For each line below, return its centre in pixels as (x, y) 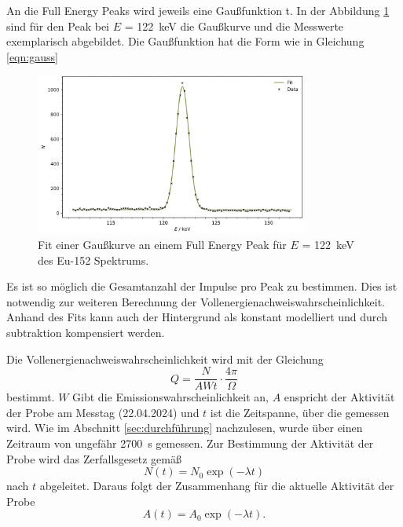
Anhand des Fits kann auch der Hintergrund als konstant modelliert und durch (197, 317)
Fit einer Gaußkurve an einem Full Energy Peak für (162, 245)
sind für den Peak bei (58, 26)
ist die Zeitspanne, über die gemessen (300, 412)
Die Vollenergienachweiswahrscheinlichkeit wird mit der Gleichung (165, 359)
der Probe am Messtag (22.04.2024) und (103, 412)
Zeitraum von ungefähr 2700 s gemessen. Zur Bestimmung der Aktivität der (190, 443)
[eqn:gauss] (32, 56)
